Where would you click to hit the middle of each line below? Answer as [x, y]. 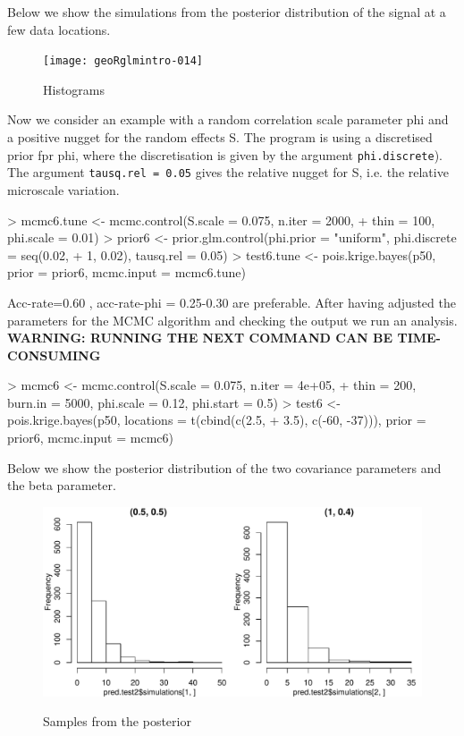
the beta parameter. [62, 485]
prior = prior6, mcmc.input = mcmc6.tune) [127, 272]
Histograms [74, 89]
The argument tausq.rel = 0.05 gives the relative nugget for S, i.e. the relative [228, 172]
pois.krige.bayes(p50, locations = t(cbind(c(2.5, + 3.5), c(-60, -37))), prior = [217, 420]
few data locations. [59, 29]
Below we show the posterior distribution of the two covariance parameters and [224, 467]
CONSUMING [54, 355]
